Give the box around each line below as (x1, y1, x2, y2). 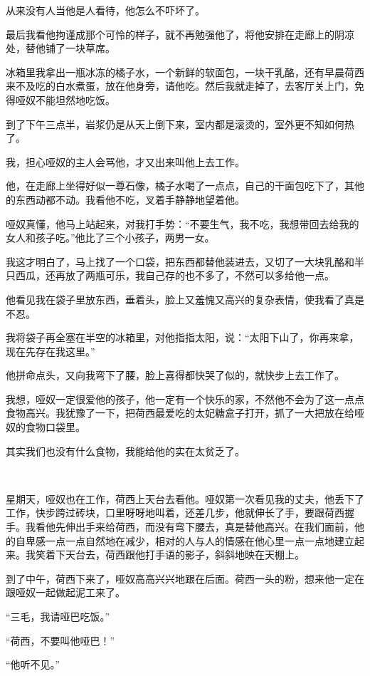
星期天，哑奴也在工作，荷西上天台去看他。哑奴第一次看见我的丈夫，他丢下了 (6, 491, 364, 506)
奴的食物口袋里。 (6, 420, 85, 435)
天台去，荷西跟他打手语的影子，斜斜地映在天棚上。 (65, 547, 305, 562)
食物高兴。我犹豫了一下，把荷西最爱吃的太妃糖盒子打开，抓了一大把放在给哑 (6, 405, 364, 420)
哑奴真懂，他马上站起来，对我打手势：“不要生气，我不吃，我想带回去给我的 (6, 216, 359, 231)
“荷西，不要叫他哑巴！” (6, 633, 115, 648)
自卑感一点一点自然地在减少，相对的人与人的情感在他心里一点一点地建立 (15, 533, 354, 548)
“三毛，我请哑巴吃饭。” (6, 609, 110, 623)
